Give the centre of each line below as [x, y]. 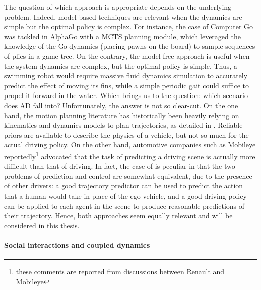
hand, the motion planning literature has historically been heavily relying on [122, 115]
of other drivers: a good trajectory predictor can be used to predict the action [124, 186]
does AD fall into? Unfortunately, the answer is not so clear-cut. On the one [121, 105]
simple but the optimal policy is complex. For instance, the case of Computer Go [129, 26]
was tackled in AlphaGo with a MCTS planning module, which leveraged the [122, 36]
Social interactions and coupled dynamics [77, 245]
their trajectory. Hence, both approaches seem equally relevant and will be [118, 215]
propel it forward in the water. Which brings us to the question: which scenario [126, 95]
